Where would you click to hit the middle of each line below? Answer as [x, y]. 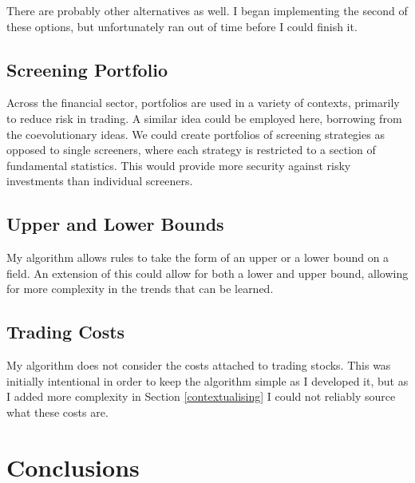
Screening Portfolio [87, 69]
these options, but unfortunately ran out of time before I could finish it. [182, 26]
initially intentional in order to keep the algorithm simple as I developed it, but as [207, 380]
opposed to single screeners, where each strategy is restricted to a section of [191, 150]
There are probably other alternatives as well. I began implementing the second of [207, 10]
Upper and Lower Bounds [115, 224]
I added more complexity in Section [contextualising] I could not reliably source [201, 396]
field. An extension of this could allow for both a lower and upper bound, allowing [207, 273]
